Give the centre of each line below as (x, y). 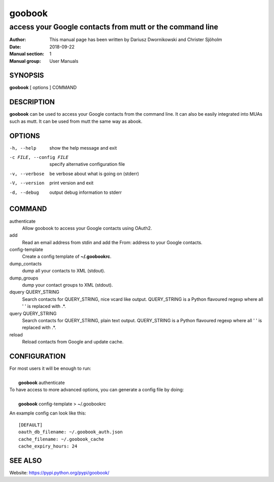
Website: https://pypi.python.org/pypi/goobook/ (59, 472)
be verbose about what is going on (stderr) (94, 174)
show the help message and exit (83, 148)
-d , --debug (24, 192)
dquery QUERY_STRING (34, 292)
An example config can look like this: (48, 413)
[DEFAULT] (30, 425)
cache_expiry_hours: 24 (48, 446)
